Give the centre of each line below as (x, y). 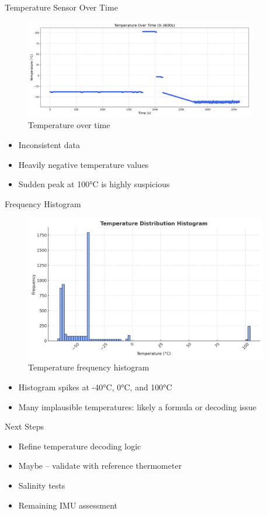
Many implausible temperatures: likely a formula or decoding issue (138, 406)
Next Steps (24, 426)
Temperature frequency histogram (89, 367)
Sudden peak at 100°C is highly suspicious (94, 184)
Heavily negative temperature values (83, 164)
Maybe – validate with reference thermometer (100, 466)
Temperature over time (69, 125)
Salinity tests (42, 485)
